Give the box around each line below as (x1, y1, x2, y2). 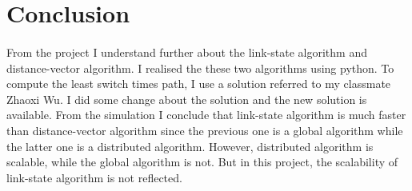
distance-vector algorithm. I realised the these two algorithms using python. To (6, 59, 394, 76)
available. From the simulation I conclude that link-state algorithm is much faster (6, 106, 406, 123)
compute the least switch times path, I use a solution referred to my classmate (6, 75, 391, 92)
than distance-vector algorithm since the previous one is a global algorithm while (6, 121, 403, 138)
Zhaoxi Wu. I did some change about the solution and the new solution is (6, 90, 367, 107)
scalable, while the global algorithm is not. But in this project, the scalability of (6, 153, 398, 170)
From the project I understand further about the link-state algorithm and (6, 43, 367, 60)
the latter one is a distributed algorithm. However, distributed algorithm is (6, 137, 374, 154)
